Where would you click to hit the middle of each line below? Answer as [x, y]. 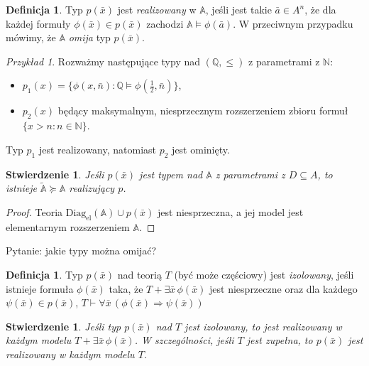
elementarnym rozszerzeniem [68, 226]
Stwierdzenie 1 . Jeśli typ [64, 326]
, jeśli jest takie [238, 9]
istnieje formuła [40, 288]
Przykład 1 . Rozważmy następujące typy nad [103, 61]
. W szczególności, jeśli [184, 340]
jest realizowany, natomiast [98, 149]
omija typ [89, 37]
